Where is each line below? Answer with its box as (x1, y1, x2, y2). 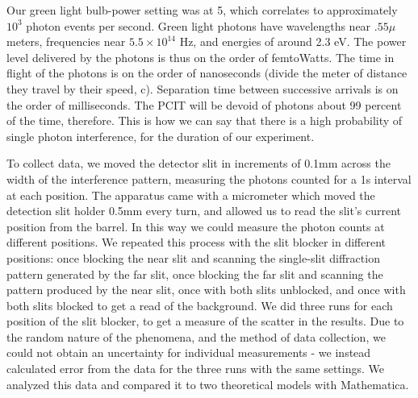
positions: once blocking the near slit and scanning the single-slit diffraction (6, 249, 380, 266)
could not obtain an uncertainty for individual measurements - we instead (6, 344, 371, 361)
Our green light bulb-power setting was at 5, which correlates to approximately (6, 2, 398, 18)
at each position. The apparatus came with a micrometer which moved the (6, 186, 375, 203)
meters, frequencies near (6, 33, 126, 50)
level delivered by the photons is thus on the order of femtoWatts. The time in (6, 48, 395, 65)
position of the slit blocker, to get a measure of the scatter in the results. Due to (6, 313, 404, 330)
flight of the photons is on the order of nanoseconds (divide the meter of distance (6, 64, 408, 81)
